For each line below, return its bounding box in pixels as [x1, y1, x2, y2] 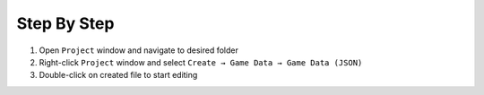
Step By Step [16, 13, 115, 33]
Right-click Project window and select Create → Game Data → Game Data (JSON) [39, 56, 363, 67]
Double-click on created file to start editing [39, 70, 198, 81]
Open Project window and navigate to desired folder [39, 45, 239, 56]
